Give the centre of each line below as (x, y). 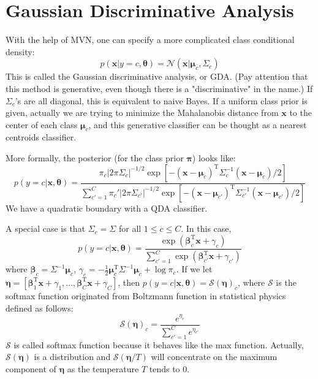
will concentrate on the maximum (214, 357)
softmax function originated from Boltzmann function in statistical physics (146, 295)
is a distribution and (72, 357)
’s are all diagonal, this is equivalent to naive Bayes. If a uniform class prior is (161, 100)
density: (20, 51)
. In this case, (206, 228)
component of (31, 368)
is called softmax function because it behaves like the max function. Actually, (159, 344)
